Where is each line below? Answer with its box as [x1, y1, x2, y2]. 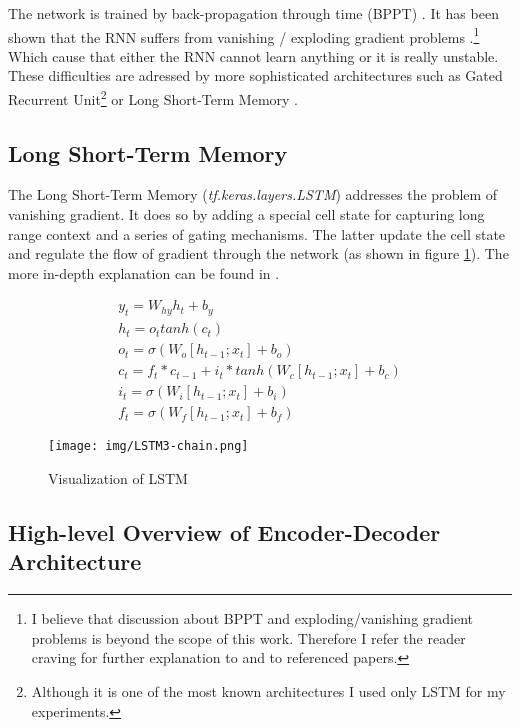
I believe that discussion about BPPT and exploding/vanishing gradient [31, 608, 474, 629]
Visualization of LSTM [48, 468, 188, 489]
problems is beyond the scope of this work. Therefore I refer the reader [31, 627, 466, 648]
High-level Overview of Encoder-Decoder [8, 517, 441, 548]
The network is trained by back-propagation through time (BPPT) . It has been [8, 3, 499, 23]
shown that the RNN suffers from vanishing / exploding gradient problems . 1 [8, 23, 480, 47]
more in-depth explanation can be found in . [8, 262, 280, 283]
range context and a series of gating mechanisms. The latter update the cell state [8, 223, 506, 244]
